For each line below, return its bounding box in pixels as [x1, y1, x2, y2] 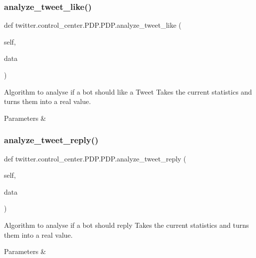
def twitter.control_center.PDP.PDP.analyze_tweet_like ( [4, 20, 182, 30]
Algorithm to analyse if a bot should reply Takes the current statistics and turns [4, 219, 249, 230]
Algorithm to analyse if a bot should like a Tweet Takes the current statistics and [4, 86, 252, 97]
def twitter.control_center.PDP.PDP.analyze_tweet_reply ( [4, 153, 187, 163]
